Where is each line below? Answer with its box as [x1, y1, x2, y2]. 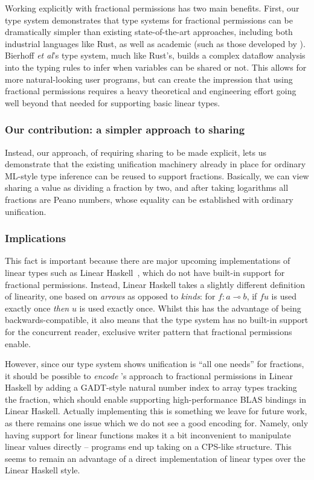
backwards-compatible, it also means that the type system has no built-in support [5, 313, 309, 326]
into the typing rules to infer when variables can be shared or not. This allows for [5, 60, 307, 73]
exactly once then [5, 301, 69, 314]
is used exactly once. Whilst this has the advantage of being [79, 301, 301, 314]
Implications [5, 231, 66, 246]
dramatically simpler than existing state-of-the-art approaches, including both [5, 25, 293, 38]
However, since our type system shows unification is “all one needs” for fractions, [5, 357, 304, 370]
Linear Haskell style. [5, 464, 80, 476]
